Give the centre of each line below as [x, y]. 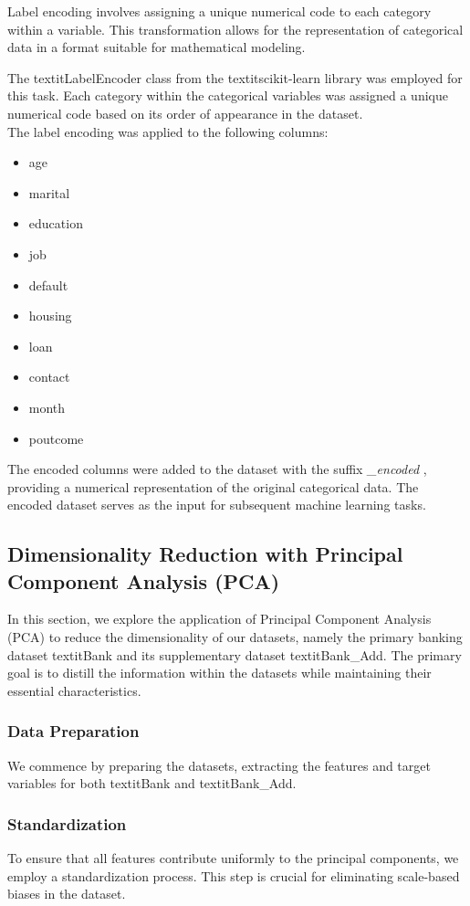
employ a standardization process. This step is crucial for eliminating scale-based [234, 875]
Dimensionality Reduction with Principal [205, 554]
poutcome [56, 438]
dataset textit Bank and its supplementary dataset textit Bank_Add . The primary [235, 654]
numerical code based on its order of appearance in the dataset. [185, 113]
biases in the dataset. [67, 894]
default [48, 284]
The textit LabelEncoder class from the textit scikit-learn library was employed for [235, 77]
